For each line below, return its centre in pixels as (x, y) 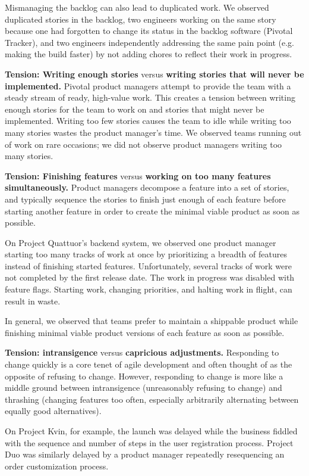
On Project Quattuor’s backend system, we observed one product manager (141, 242)
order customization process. (57, 466)
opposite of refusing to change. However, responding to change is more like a (144, 376)
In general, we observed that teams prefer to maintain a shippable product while (152, 321)
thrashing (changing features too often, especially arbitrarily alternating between (152, 399)
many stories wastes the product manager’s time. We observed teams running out (153, 132)
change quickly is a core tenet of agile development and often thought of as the (149, 364)
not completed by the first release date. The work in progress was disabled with (150, 277)
